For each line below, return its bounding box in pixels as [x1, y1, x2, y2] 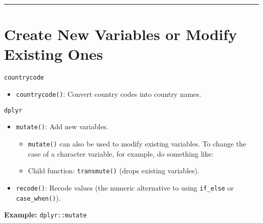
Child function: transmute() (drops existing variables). [28, 165, 200, 176]
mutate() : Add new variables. [16, 121, 109, 132]
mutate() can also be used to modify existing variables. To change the [28, 138, 246, 148]
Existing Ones [4, 44, 103, 64]
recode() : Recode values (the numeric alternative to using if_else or [16, 182, 234, 193]
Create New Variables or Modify [4, 24, 237, 45]
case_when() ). [16, 192, 61, 203]
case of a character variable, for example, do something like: [28, 148, 213, 159]
